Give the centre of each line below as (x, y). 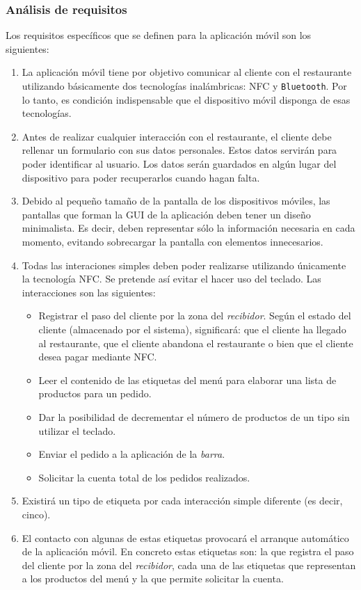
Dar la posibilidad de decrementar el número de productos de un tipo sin (194, 416)
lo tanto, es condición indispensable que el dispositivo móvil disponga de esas (186, 99)
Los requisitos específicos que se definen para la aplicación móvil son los (159, 35)
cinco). (36, 514)
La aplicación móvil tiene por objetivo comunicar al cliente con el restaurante (187, 72)
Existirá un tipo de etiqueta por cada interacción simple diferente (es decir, (182, 501)
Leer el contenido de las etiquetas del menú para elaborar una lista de (187, 380)
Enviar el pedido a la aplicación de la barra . (132, 454)
